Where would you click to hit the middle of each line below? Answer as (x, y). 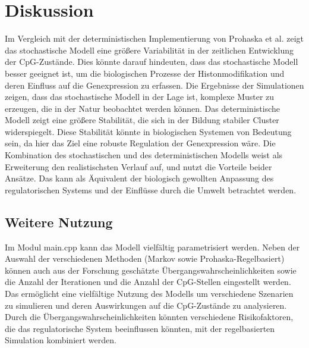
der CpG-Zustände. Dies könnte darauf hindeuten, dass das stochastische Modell (152, 62)
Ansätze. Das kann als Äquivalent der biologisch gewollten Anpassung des (139, 178)
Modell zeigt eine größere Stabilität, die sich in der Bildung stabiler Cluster (142, 120)
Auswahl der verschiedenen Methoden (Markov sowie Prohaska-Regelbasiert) (145, 258)
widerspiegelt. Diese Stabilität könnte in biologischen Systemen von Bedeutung (148, 131)
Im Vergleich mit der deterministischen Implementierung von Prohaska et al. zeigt (154, 38)
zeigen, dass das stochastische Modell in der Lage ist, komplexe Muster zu (140, 97)
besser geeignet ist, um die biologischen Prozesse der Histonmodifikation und (145, 73)
